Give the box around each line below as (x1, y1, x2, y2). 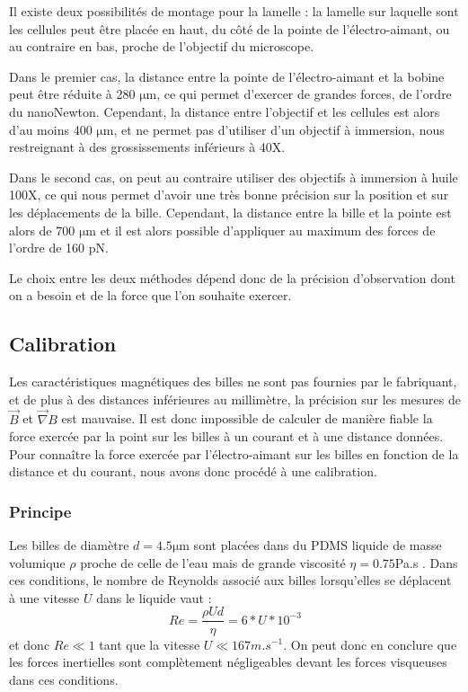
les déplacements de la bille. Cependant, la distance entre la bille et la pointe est (9, 202, 452, 221)
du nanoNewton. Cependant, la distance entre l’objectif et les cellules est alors (9, 102, 440, 120)
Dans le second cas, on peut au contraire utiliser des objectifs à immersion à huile (9, 167, 458, 186)
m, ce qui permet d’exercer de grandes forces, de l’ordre (146, 84, 452, 103)
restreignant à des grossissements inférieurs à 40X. (9, 138, 286, 156)
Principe (9, 500, 72, 522)
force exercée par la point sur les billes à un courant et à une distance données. (9, 427, 444, 446)
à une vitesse (9, 588, 80, 607)
